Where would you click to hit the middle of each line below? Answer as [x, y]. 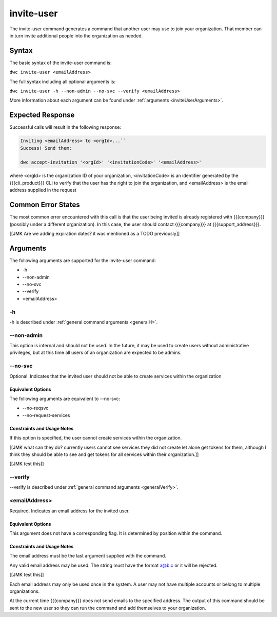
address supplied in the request [43, 190]
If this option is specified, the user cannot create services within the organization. [96, 438]
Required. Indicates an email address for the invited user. [70, 511]
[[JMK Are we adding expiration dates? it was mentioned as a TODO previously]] [95, 233]
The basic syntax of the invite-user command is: [61, 63]
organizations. [25, 591]
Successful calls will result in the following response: [65, 127]
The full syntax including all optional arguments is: [62, 82]
